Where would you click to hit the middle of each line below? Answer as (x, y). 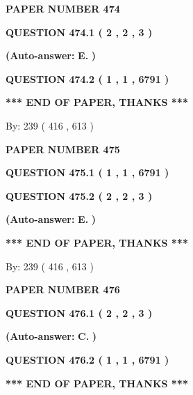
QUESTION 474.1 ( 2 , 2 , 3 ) (79, 32)
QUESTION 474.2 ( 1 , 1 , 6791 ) (87, 78)
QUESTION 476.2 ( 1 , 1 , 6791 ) (87, 359)
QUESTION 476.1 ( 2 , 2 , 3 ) (79, 312)
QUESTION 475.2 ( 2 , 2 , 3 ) (79, 195)
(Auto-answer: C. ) (51, 336)
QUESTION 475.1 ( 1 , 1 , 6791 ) (87, 172)
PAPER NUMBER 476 (63, 289)
